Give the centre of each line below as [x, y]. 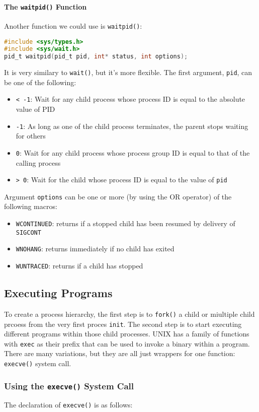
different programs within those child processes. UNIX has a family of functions [127, 334]
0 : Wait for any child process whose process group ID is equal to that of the [133, 152]
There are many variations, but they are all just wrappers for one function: [120, 353]
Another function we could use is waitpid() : [73, 25]
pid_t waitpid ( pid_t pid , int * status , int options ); [96, 57]
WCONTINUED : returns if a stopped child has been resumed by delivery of [125, 223]
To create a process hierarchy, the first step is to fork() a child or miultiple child [129, 314]
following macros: [31, 206]
